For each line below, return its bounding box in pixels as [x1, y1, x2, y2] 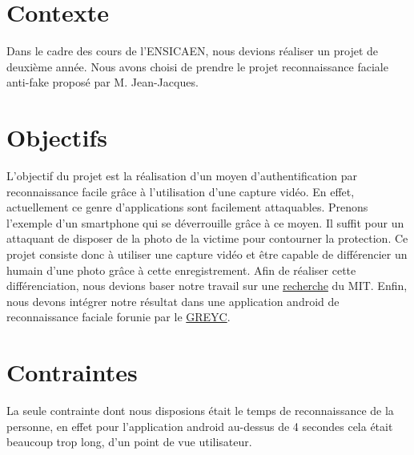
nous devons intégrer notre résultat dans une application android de [6, 292, 340, 309]
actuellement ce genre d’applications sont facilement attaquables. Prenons [6, 199, 368, 215]
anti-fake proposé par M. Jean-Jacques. [6, 74, 199, 91]
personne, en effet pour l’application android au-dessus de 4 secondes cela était [6, 417, 393, 434]
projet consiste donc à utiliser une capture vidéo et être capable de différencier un [6, 246, 408, 262]
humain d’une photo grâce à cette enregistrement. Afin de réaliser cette [6, 261, 356, 278]
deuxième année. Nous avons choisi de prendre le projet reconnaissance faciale [6, 58, 388, 74]
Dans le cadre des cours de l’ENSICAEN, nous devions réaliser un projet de [6, 42, 379, 59]
